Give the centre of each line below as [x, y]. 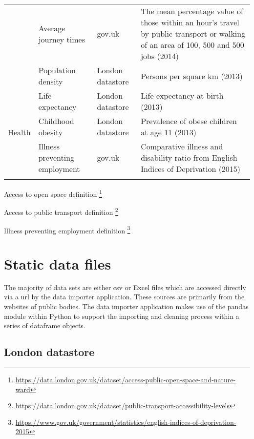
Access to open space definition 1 [53, 193]
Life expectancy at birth [182, 95]
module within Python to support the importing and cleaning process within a [122, 316]
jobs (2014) [160, 56]
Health [19, 132]
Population [57, 70]
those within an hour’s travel [190, 22]
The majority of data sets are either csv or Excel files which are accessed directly [125, 287]
